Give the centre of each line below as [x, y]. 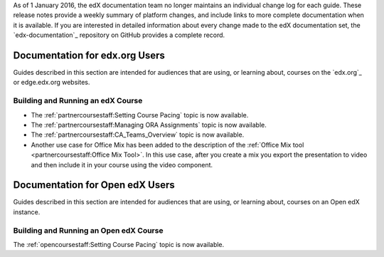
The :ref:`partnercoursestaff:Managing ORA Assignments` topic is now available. [149, 125]
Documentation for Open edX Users [94, 185]
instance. [27, 212]
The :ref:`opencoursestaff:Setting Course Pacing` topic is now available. [119, 245]
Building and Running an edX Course [78, 101]
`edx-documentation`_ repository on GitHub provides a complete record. [119, 35]
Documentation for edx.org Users [89, 55]
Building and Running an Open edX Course [88, 230]
